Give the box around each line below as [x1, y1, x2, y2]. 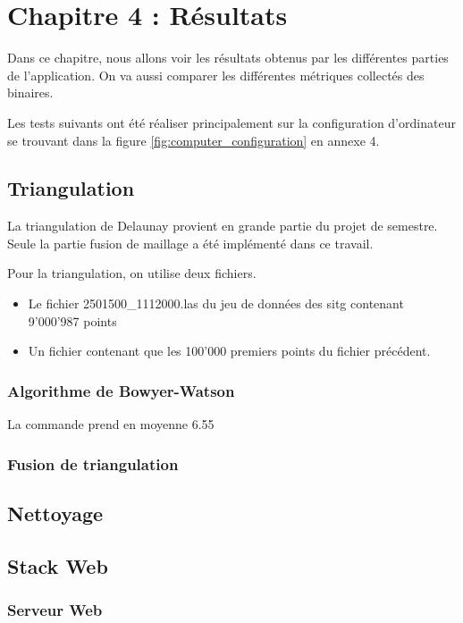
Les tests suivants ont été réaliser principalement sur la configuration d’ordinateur [7, 113, 456, 131]
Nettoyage [7, 499, 104, 526]
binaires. [7, 83, 54, 102]
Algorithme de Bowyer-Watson [7, 379, 235, 401]
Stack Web [7, 551, 108, 579]
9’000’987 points [28, 311, 117, 330]
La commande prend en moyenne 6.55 [7, 415, 215, 434]
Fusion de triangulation [7, 452, 179, 475]
